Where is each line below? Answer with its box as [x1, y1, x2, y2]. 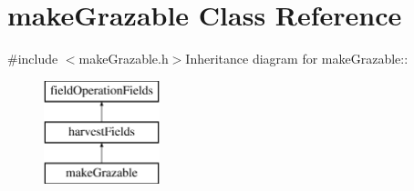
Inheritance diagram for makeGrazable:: [185, 49, 409, 68]
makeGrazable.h [78, 49, 169, 68]
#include [7, 49, 58, 68]
